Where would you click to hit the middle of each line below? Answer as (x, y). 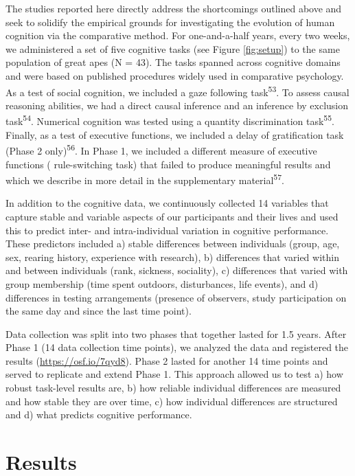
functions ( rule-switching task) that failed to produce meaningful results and (168, 164)
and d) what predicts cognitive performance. (99, 415)
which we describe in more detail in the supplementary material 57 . (145, 179)
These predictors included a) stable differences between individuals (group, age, (173, 243)
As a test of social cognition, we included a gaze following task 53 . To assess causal (177, 91)
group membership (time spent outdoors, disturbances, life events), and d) (162, 283)
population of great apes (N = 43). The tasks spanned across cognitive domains (173, 62)
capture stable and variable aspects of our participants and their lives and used (172, 216)
